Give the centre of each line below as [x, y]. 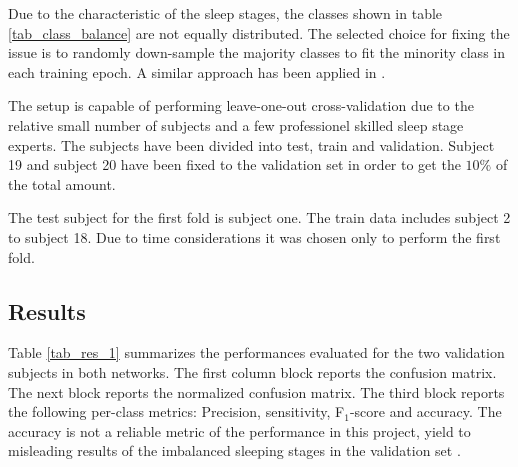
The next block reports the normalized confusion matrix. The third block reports [256, 391]
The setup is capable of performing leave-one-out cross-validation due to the [241, 105]
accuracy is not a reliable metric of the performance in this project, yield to [239, 430]
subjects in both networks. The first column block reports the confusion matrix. [252, 371]
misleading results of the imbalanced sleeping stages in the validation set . [234, 450]
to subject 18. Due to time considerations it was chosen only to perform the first [254, 236]
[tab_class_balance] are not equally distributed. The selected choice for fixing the [259, 32]
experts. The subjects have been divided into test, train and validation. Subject [251, 144]
